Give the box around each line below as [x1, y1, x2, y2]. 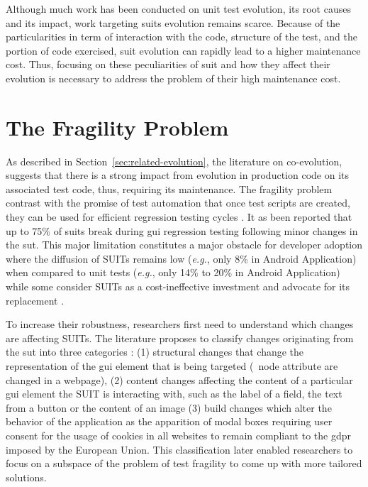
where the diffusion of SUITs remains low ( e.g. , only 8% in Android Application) [6, 251, 357, 266]
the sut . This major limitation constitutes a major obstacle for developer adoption [6, 237, 363, 252]
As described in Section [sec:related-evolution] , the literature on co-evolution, [6, 153, 342, 168]
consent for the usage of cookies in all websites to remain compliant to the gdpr [6, 427, 351, 442]
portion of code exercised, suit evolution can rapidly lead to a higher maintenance [6, 43, 361, 58]
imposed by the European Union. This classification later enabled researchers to [6, 442, 353, 456]
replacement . [6, 292, 65, 307]
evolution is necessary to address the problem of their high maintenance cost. [6, 70, 341, 85]
